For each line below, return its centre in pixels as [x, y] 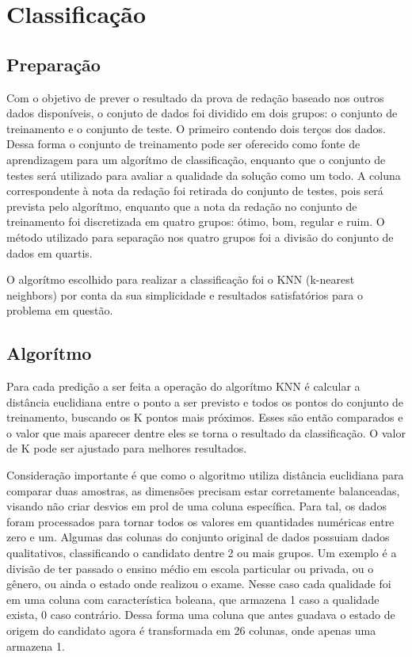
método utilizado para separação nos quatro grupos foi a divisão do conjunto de [200, 237]
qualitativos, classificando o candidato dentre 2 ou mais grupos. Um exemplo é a [202, 553]
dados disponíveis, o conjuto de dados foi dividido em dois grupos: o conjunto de [202, 113]
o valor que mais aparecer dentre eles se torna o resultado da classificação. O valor [206, 432]
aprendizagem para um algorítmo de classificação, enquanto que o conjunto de [196, 159]
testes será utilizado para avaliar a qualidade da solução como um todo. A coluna [204, 175]
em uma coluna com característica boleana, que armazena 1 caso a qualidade [193, 599]
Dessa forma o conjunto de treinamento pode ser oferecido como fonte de [183, 144]
